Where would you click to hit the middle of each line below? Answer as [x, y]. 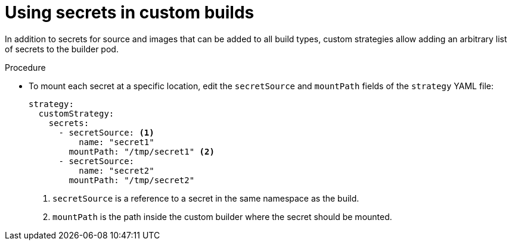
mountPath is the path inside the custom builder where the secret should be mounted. [222, 216]
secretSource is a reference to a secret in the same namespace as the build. [206, 198]
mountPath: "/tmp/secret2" [132, 180]
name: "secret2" [117, 170]
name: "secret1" [117, 142]
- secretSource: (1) [106, 132]
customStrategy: [76, 113]
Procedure [25, 67]
